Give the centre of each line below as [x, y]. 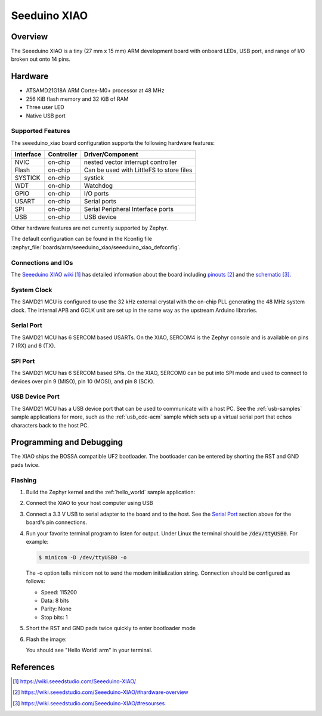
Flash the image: [46, 639]
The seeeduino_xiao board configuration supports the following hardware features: [113, 142]
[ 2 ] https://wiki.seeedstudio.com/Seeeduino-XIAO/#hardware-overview [101, 692]
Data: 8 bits [55, 601]
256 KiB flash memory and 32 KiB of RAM [77, 99]
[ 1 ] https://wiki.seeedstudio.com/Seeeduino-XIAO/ [75, 681]
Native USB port [46, 116]
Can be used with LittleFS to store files [138, 170]
